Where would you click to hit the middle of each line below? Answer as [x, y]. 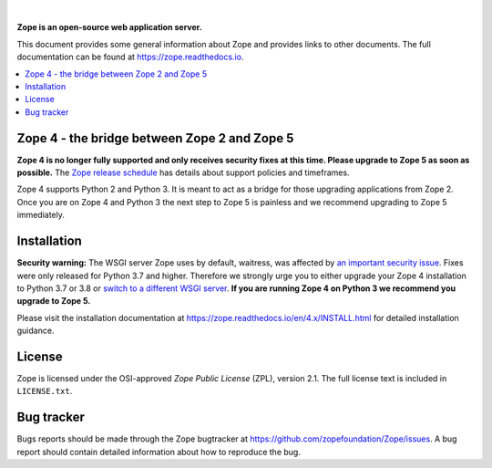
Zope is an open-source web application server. [109, 27]
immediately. [41, 215]
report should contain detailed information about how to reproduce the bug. [159, 452]
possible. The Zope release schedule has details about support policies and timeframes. [183, 172]
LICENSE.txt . [45, 391]
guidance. [36, 331]
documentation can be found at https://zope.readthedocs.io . [130, 57]
